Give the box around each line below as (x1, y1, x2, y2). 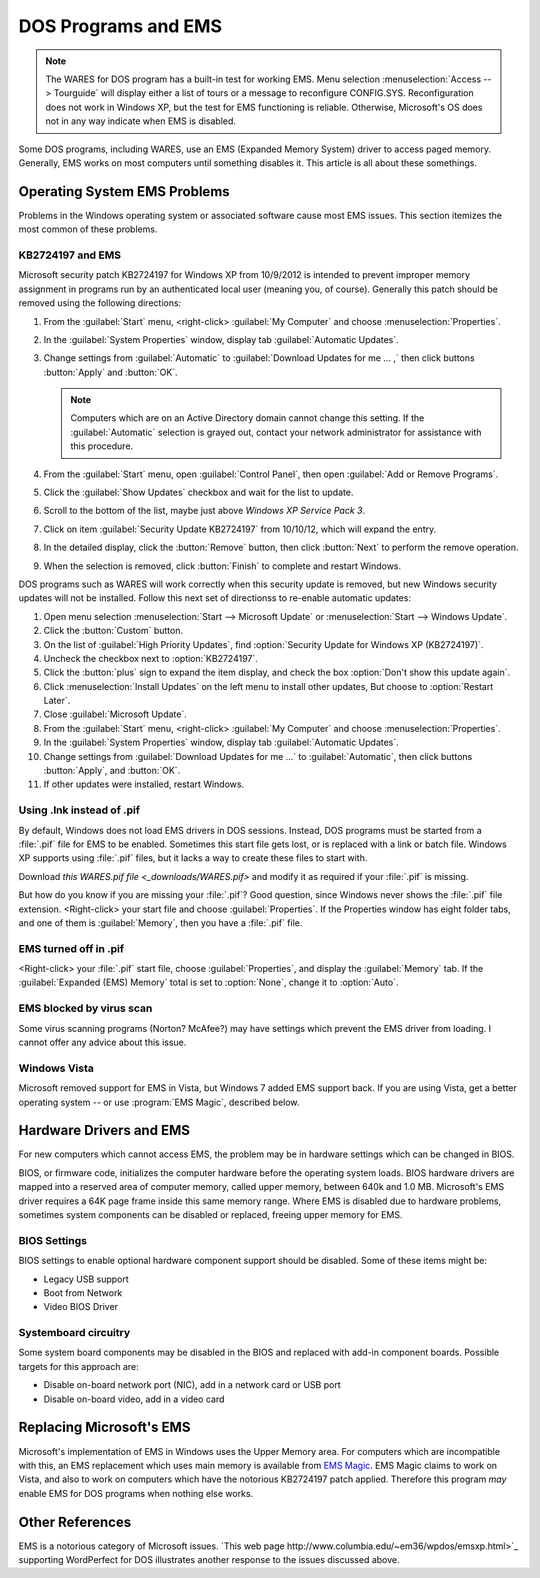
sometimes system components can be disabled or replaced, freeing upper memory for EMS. (18, 1208, 403, 1220)
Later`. (43, 695, 71, 707)
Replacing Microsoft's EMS (18, 1419, 191, 1436)
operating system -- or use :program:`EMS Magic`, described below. (18, 1096, 300, 1108)
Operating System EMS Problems (18, 183, 230, 200)
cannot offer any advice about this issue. (18, 1036, 187, 1048)
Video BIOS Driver (43, 1301, 119, 1313)
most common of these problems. (18, 223, 158, 235)
